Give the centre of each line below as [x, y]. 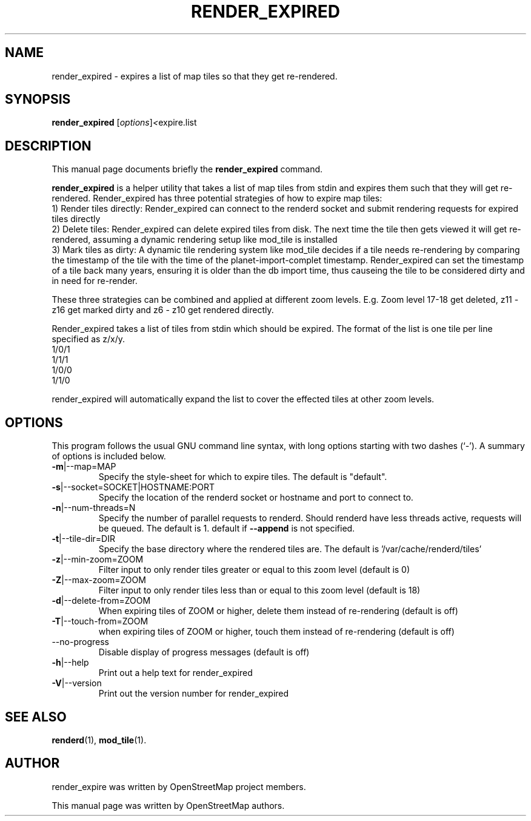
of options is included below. [109, 456]
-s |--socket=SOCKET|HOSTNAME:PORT [133, 487]
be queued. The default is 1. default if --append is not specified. [227, 529]
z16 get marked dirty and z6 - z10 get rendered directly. [163, 310]
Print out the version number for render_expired [194, 694]
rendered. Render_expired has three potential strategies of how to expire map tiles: [217, 198]
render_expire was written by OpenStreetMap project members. [179, 786]
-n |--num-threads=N [94, 508]
